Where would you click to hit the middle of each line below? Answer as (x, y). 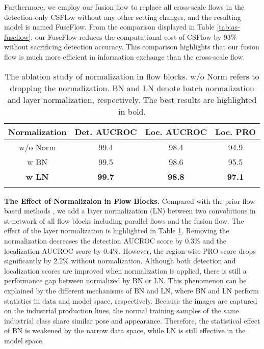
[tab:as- (228, 27)
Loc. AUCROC (176, 131)
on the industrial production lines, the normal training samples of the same (122, 311)
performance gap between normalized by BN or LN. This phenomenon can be (125, 280)
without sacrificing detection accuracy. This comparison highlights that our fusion (132, 47)
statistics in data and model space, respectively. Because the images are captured (131, 300)
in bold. (132, 111)
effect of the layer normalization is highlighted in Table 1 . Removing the (117, 231)
